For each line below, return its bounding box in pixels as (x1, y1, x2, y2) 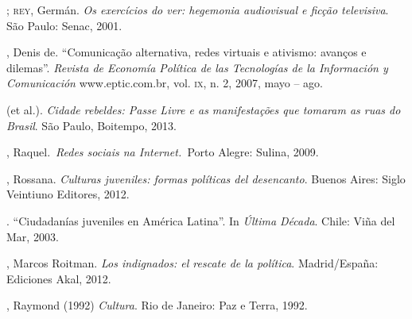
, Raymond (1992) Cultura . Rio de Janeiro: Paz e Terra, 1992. (6, 297, 308, 313)
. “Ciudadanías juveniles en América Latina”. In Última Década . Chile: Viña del (6, 212, 395, 229)
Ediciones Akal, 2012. (6, 270, 111, 286)
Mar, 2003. (6, 228, 59, 244)
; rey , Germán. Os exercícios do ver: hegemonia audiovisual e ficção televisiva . (6, 2, 389, 17)
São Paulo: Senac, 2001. (6, 17, 122, 33)
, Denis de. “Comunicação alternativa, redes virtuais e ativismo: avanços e (6, 44, 367, 60)
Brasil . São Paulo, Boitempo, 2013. (6, 117, 177, 133)
